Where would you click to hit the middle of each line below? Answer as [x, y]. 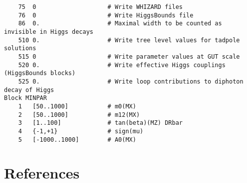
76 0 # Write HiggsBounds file [106, 15]
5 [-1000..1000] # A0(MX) [77, 139]
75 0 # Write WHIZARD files [100, 7]
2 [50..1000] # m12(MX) [79, 115]
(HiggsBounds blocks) [40, 73]
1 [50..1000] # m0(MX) [77, 106]
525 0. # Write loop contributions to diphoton [131, 81]
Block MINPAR [25, 98]
